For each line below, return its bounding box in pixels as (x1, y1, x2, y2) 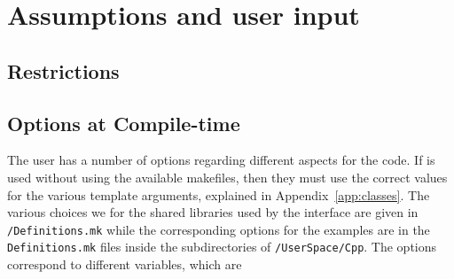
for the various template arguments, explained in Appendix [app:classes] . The (7, 185, 430, 204)
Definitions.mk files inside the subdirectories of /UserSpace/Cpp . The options (7, 237, 437, 256)
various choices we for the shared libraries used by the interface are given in (7, 203, 419, 221)
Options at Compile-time (7, 109, 240, 136)
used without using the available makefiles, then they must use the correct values (7, 167, 448, 186)
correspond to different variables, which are (7, 255, 242, 274)
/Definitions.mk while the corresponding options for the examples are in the (7, 220, 430, 238)
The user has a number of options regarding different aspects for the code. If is (7, 151, 435, 169)
